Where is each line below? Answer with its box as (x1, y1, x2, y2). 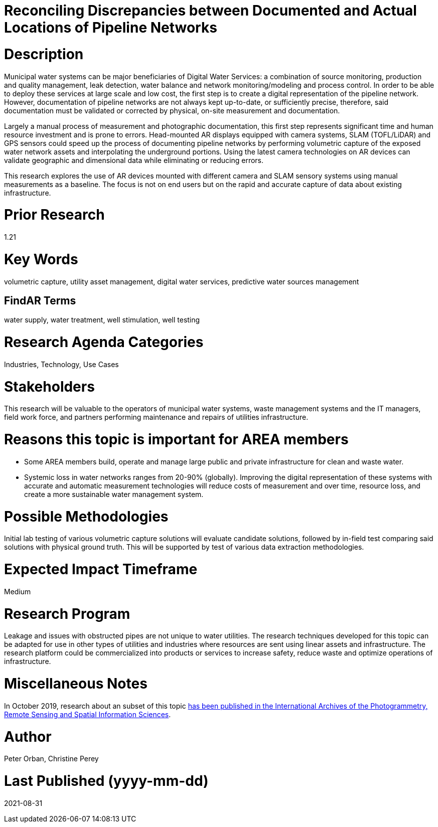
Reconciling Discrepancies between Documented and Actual (4, 2, 417, 19)
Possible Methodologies (4, 508, 169, 525)
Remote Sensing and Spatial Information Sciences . (4, 710, 171, 719)
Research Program (4, 605, 130, 622)
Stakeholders (4, 378, 95, 395)
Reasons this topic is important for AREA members (4, 431, 349, 448)
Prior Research (4, 206, 105, 224)
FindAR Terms (4, 294, 76, 307)
